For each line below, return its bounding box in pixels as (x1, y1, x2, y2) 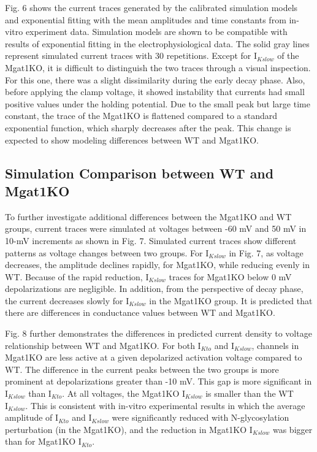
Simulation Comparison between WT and (5, 163, 274, 182)
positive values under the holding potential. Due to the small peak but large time (5, 97, 310, 110)
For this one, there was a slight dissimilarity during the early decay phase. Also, (5, 73, 305, 86)
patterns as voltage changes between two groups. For (5, 246, 203, 259)
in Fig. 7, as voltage (229, 246, 304, 259)
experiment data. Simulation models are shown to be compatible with (25, 25, 288, 38)
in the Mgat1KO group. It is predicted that (149, 294, 313, 307)
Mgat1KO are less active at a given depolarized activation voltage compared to (5, 351, 302, 364)
